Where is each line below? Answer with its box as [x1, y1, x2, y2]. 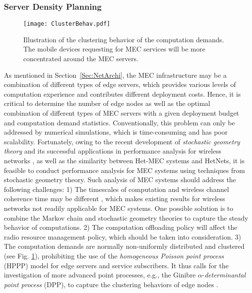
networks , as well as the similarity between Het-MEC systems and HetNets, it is [4, 155, 245, 165]
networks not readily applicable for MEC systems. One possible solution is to [4, 203, 234, 213]
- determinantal [202, 270, 246, 280]
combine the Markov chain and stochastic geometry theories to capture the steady [4, 212, 249, 223]
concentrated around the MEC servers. [23, 53, 138, 64]
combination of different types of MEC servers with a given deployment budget [4, 108, 239, 118]
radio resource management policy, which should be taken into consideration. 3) [4, 231, 241, 241]
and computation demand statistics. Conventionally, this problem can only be [4, 117, 235, 127]
